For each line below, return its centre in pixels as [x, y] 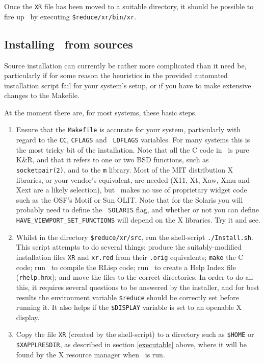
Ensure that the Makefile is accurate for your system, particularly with [128, 129]
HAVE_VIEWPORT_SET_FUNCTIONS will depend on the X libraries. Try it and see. [138, 220]
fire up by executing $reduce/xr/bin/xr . [70, 16]
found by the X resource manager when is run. [90, 354]
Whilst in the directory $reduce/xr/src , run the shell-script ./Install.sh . [135, 237]
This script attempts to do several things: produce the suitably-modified [129, 247]
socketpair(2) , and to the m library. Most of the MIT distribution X [125, 170]
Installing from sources [69, 44]
